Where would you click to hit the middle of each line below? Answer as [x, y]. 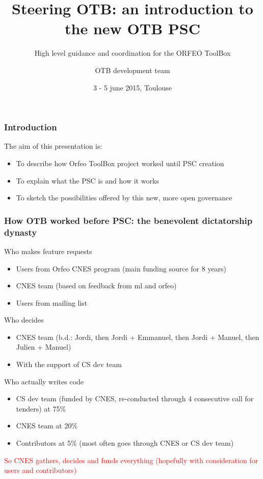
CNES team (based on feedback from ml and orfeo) [96, 286]
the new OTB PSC [133, 28]
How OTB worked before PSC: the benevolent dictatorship [128, 220]
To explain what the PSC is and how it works [87, 180]
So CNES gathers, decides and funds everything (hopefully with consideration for [131, 460]
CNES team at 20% [47, 426]
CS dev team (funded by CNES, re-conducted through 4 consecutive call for [135, 398]
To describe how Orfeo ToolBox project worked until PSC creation [120, 163]
